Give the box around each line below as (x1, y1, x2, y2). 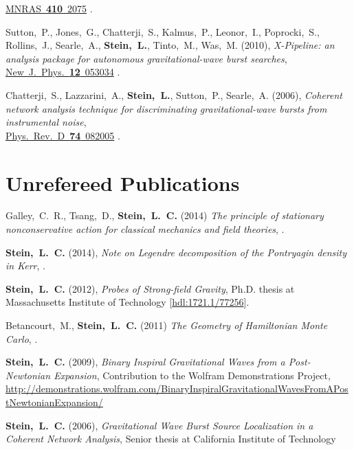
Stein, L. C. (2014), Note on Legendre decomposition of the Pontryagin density (5, 245, 347, 259)
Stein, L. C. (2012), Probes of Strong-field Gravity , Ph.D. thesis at (5, 281, 295, 295)
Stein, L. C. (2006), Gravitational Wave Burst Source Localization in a (5, 418, 313, 432)
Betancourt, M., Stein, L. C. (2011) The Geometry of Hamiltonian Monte (5, 318, 328, 333)
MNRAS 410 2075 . (5, 1, 93, 15)
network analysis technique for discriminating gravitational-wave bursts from (5, 101, 327, 115)
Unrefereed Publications (5, 168, 240, 196)
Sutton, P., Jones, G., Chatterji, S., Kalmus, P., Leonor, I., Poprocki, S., (5, 24, 320, 38)
